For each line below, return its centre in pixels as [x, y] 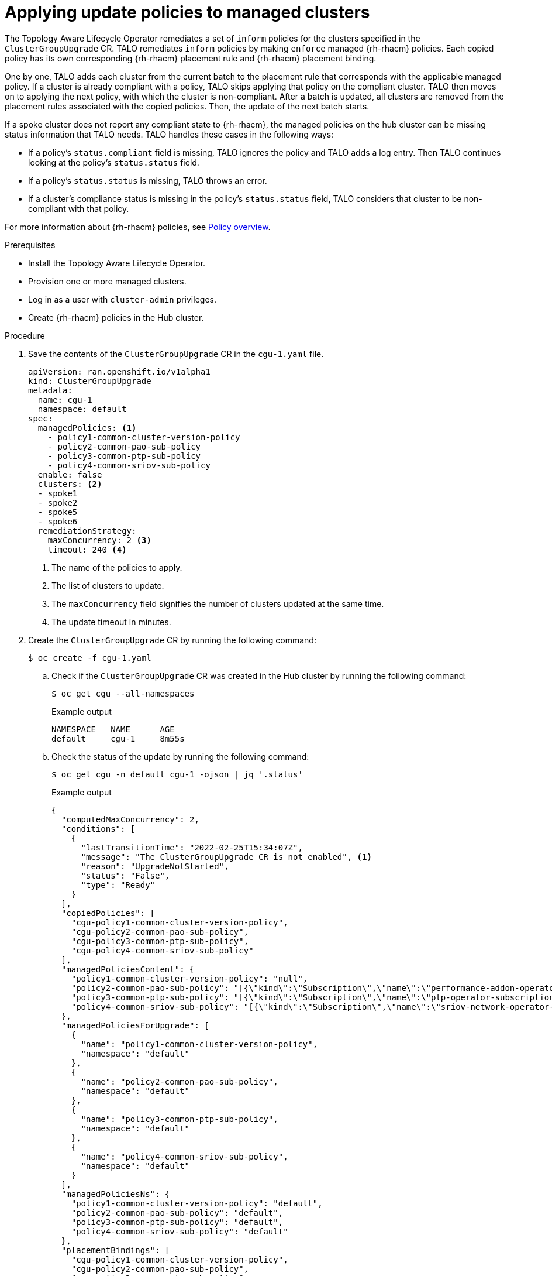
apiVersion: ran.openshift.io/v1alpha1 [119, 371]
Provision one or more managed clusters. [107, 281]
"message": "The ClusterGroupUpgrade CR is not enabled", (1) [226, 857]
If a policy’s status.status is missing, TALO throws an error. [148, 180]
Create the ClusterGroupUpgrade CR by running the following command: [172, 640]
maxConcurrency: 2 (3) [99, 540]
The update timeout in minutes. [111, 622]
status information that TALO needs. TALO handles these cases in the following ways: [169, 134]
